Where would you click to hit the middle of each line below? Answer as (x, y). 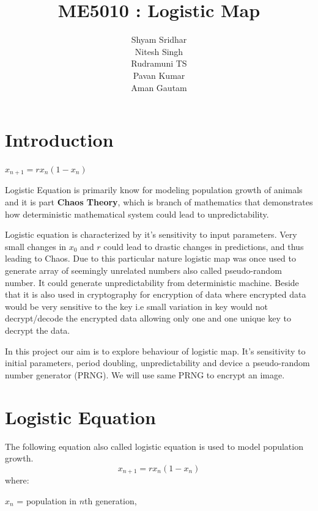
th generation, (111, 500)
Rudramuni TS (159, 63)
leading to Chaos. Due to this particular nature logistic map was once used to (150, 258)
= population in (46, 500)
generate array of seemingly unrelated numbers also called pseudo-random (143, 270)
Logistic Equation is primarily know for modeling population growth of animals (154, 190)
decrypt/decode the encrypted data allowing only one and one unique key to (148, 318)
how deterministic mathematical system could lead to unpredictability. (137, 214)
